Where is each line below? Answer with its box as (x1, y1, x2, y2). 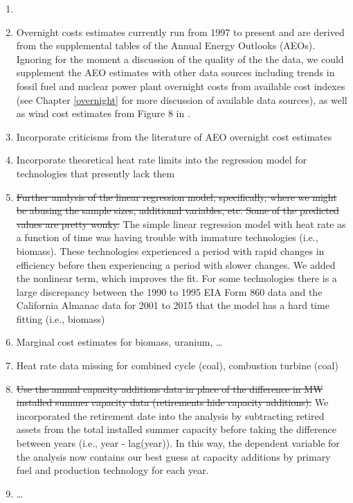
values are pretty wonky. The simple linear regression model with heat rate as (16, 216, 346, 231)
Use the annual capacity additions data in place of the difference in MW (16, 381, 323, 396)
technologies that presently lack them (16, 166, 175, 180)
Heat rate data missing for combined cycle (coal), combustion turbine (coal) (16, 358, 338, 373)
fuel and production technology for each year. (16, 463, 209, 477)
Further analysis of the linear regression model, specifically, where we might (16, 189, 337, 204)
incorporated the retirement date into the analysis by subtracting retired (16, 408, 325, 423)
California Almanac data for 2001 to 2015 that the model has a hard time (16, 298, 329, 312)
